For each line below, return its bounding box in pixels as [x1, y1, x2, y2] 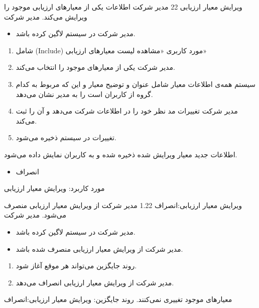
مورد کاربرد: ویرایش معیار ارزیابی [4, 183, 105, 193]
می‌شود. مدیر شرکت [4, 210, 66, 220]
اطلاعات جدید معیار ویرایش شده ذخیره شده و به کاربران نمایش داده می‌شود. [4, 149, 237, 159]
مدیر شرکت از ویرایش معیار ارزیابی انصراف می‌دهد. [16, 277, 174, 287]
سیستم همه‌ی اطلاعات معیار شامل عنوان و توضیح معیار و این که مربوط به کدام [16, 78, 255, 89]
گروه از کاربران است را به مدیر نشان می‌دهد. [16, 88, 153, 99]
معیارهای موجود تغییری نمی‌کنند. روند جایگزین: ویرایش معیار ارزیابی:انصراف [4, 294, 232, 304]
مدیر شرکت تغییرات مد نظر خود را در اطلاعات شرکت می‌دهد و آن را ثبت [16, 106, 238, 116]
